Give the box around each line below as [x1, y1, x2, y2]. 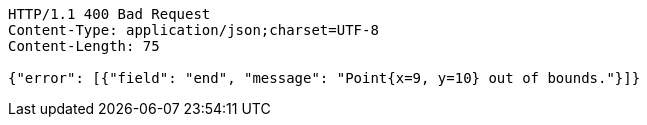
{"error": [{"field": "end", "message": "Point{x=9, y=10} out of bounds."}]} [8, 70, 641, 86]
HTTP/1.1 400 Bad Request [8, 6, 211, 22]
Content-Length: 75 [8, 38, 160, 54]
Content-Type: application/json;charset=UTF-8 [8, 22, 379, 38]
